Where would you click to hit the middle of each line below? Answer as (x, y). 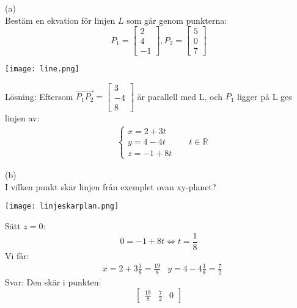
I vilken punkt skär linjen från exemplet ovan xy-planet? (111, 186)
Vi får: (17, 255)
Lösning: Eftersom (39, 96)
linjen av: (22, 118)
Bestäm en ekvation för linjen (60, 20)
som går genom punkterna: (177, 20)
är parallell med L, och (180, 96)
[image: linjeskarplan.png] (62, 206)
